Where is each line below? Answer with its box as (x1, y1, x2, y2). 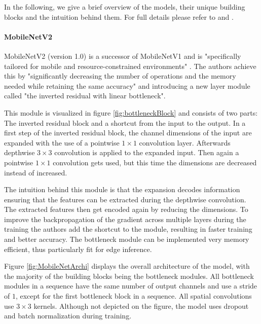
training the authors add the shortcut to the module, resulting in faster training (4, 224, 252, 234)
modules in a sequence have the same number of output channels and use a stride (4, 280, 257, 291)
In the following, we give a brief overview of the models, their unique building (4, 2, 245, 12)
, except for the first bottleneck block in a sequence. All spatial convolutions (15, 291, 252, 301)
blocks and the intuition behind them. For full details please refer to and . (4, 11, 234, 22)
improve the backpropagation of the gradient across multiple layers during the (4, 213, 246, 224)
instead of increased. (4, 167, 67, 177)
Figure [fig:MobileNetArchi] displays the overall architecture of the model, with (4, 261, 250, 271)
